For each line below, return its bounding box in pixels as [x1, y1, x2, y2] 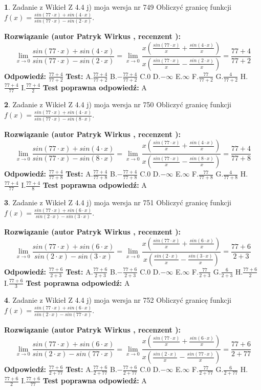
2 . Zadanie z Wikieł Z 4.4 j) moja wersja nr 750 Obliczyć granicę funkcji [4, 99, 231, 110]
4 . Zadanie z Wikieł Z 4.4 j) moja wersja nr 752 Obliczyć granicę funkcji [4, 295, 231, 305]
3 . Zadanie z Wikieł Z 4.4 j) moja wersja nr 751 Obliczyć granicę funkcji [4, 197, 231, 207]
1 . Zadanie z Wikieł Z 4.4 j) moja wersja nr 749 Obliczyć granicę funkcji [4, 2, 231, 12]
